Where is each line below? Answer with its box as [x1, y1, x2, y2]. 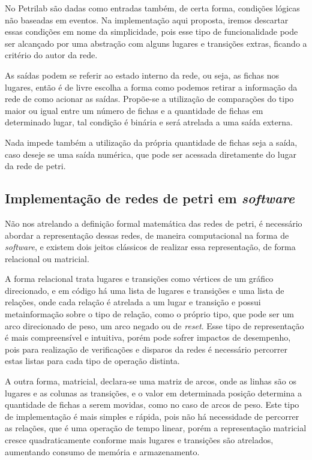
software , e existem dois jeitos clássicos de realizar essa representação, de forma [5, 240, 296, 253]
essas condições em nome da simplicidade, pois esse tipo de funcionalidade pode [5, 25, 298, 38]
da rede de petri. [5, 160, 66, 172]
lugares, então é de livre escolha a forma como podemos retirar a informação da [5, 80, 298, 93]
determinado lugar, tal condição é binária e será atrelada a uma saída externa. [5, 116, 293, 128]
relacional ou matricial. [5, 252, 89, 264]
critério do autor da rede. [5, 49, 98, 61]
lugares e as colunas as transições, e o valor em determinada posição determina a [5, 386, 302, 399]
